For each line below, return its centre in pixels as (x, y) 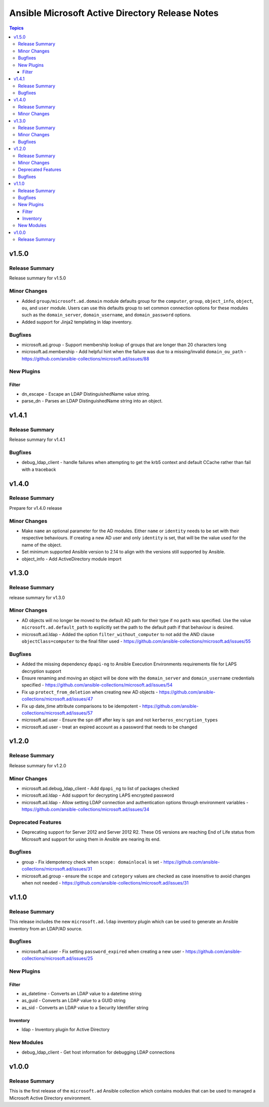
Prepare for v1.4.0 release (36, 508)
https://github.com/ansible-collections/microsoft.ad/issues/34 (85, 809)
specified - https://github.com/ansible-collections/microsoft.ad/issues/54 (97, 685)
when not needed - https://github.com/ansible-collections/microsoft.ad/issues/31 (105, 883)
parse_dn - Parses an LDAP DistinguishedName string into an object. (92, 401)
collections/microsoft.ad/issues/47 (57, 699)
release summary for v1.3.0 (37, 597)
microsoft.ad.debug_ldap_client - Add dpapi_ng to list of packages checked (100, 788)
